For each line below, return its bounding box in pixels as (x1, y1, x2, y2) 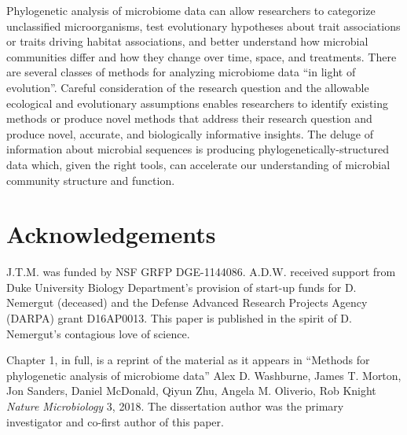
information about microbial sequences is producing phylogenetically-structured (6, 141, 390, 157)
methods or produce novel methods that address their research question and (6, 110, 372, 127)
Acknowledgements (6, 218, 216, 250)
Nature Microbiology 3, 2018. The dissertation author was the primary (6, 398, 344, 414)
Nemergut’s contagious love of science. (6, 325, 190, 341)
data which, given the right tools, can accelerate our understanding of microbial (6, 156, 390, 172)
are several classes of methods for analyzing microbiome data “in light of (6, 64, 356, 80)
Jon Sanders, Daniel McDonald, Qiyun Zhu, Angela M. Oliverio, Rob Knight (6, 382, 376, 399)
